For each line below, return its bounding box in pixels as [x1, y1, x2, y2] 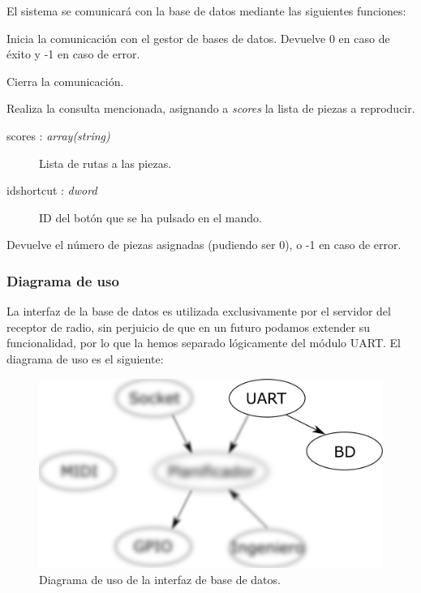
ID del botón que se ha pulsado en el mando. [39, 208, 262, 226]
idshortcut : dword [6, 182, 97, 199]
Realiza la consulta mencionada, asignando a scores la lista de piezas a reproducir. [6, 100, 415, 117]
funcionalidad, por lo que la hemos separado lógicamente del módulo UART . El [6, 334, 401, 351]
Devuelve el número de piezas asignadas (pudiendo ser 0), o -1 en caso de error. [6, 236, 402, 253]
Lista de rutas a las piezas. [39, 154, 172, 171]
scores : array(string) [6, 127, 110, 144]
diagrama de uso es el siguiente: [6, 350, 164, 367]
